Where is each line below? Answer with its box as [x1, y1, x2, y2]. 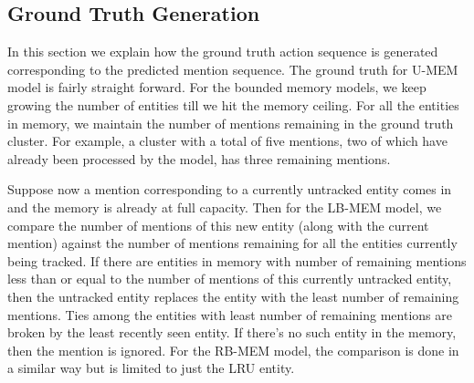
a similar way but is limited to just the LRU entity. [7, 358, 295, 378]
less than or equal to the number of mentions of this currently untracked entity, [7, 269, 452, 288]
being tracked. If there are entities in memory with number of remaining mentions [7, 251, 467, 270]
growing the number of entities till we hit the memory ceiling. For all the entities [7, 95, 459, 114]
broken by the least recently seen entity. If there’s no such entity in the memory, [7, 323, 457, 342]
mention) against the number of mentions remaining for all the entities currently [7, 233, 458, 253]
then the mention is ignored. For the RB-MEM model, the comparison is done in [7, 340, 459, 359]
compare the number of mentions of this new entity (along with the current [7, 215, 429, 234]
